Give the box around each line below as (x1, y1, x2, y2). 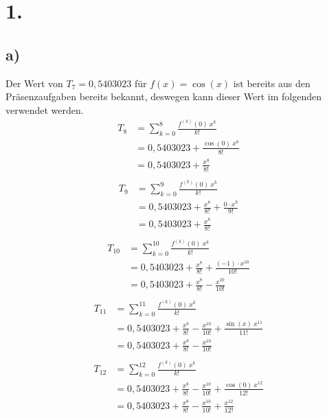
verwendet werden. (5, 102, 84, 117)
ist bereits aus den (233, 76, 311, 90)
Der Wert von (5, 76, 63, 90)
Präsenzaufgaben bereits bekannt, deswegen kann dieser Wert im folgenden (5, 89, 322, 104)
